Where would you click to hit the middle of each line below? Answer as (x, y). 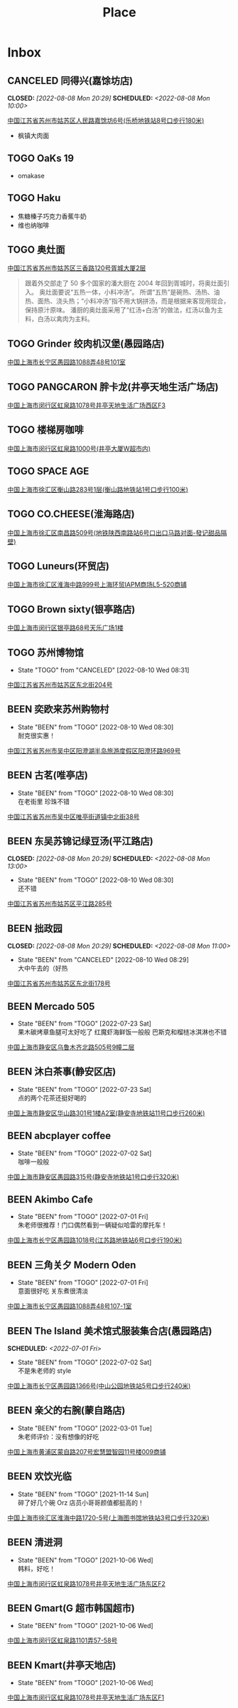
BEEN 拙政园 (35, 928)
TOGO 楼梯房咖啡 (45, 430)
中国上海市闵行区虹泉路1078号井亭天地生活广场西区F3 (86, 405)
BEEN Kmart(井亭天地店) (62, 1665)
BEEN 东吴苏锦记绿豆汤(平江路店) (81, 841)
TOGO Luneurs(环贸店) (59, 566)
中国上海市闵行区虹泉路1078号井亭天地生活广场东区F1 (86, 1697)
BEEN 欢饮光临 (40, 1477)
